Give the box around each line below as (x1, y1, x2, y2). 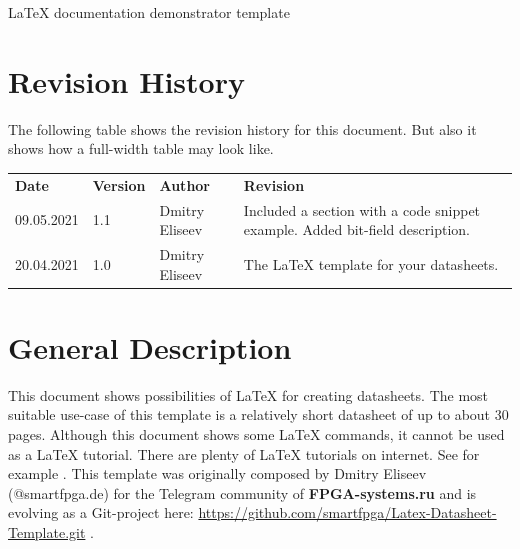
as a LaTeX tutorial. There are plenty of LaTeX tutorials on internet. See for (8, 443, 480, 464)
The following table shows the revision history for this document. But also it (8, 118, 477, 139)
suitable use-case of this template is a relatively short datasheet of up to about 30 (8, 404, 509, 425)
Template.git (8, 521, 86, 542)
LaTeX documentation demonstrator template (8, 2, 290, 22)
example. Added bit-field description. (243, 219, 470, 240)
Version (92, 174, 146, 195)
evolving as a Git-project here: (8, 502, 194, 523)
